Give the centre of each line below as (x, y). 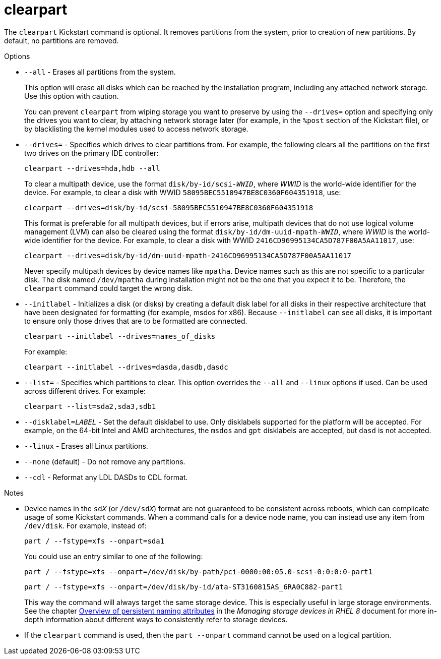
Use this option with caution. (72, 96)
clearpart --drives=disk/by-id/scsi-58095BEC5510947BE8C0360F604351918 (169, 207)
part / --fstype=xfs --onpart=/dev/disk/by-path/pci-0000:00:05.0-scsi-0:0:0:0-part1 (199, 572)
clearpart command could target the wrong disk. (109, 288)
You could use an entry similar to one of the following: (114, 556)
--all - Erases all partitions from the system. (100, 72)
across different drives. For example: (85, 391)
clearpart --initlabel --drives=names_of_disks (120, 336)
